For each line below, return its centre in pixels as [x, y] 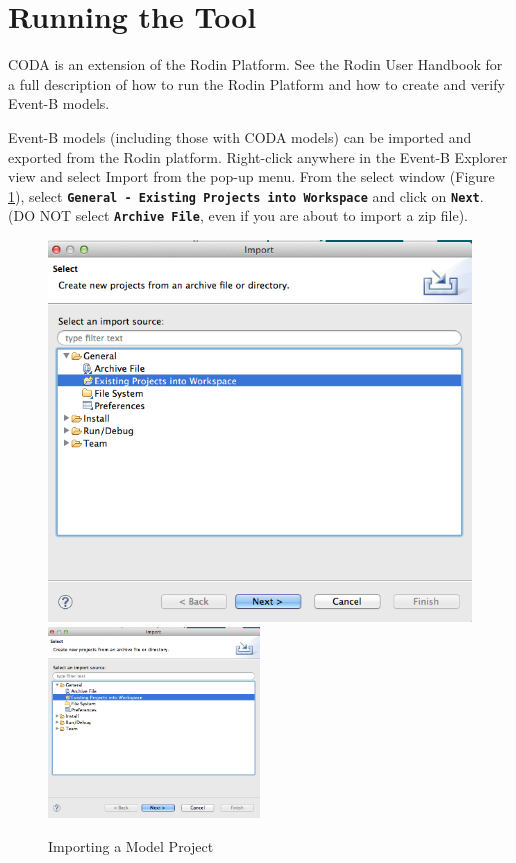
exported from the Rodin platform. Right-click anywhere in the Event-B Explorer [258, 156]
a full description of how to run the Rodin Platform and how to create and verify [256, 83]
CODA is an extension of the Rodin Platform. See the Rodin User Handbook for [255, 64]
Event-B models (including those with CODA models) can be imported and [240, 136]
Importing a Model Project [131, 845]
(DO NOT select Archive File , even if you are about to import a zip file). [238, 215]
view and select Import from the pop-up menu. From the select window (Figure [251, 176]
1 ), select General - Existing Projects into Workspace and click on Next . [246, 195]
